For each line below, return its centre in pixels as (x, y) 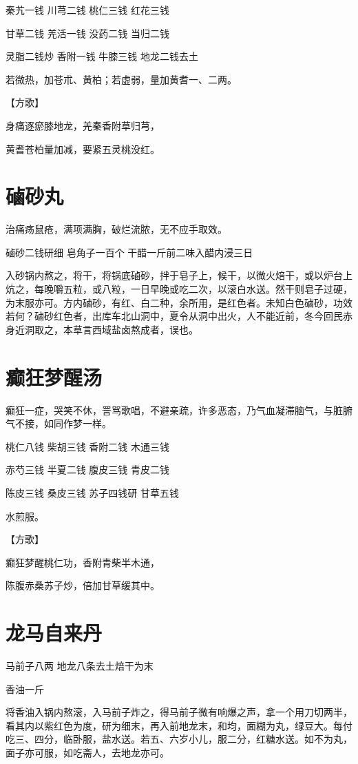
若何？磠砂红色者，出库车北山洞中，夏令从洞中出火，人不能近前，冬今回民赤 (179, 316)
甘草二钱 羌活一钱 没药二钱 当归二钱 (87, 33)
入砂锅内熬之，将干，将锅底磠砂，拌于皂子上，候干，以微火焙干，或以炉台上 (179, 275)
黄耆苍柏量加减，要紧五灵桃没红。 (83, 148)
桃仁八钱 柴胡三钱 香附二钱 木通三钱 (87, 446)
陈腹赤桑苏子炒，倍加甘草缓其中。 (83, 585)
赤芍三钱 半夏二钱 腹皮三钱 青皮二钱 (87, 469)
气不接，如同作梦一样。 (59, 423)
